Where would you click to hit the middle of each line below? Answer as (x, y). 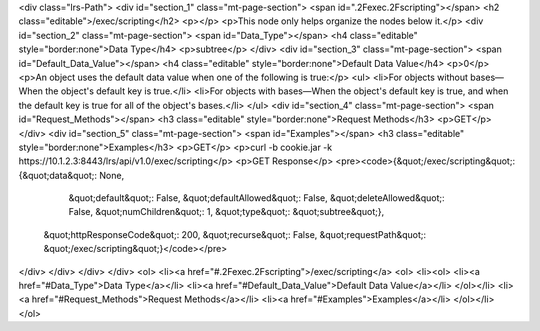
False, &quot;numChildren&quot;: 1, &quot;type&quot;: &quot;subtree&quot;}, (226, 212)
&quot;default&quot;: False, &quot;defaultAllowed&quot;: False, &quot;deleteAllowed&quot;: (256, 198)
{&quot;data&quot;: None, (71, 175)
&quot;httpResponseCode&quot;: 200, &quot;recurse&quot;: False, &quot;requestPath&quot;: (235, 234)
